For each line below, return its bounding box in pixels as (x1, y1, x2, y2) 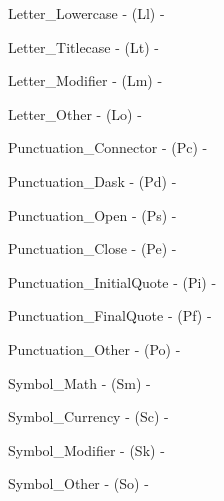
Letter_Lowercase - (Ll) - (8, 3, 165, 23)
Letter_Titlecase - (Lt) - (8, 36, 159, 57)
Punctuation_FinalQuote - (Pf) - (8, 305, 212, 326)
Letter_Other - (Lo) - (8, 103, 142, 124)
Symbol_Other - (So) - (8, 473, 149, 494)
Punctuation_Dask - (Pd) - (8, 170, 177, 191)
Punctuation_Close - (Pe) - (8, 238, 177, 259)
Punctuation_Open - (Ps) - (8, 204, 177, 225)
